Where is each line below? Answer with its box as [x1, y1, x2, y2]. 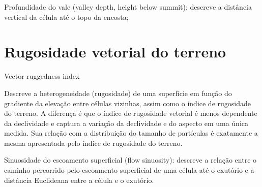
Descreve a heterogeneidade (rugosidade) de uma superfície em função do [4, 87, 232, 98]
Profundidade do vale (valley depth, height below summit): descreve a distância [4, 2, 252, 12]
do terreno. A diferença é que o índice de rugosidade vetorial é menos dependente [4, 108, 257, 118]
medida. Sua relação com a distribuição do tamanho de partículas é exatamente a [4, 128, 258, 138]
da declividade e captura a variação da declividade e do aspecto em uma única [4, 117, 249, 128]
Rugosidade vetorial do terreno [4, 41, 226, 62]
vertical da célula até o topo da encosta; [4, 11, 129, 22]
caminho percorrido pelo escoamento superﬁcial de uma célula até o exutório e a [4, 165, 254, 175]
